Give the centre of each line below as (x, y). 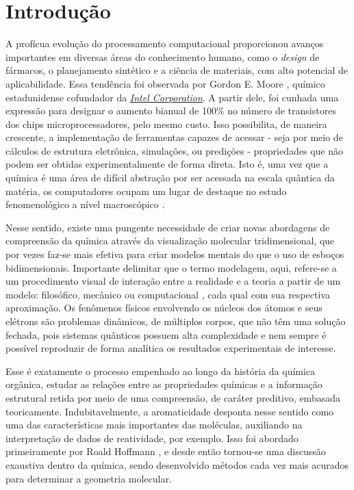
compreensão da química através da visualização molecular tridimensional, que (170, 241)
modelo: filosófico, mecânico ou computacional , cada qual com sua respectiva (168, 294)
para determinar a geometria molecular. (89, 478)
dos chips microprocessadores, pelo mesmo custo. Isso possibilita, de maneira (166, 124)
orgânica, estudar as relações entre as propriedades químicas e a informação (164, 384)
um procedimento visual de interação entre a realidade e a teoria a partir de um (173, 281)
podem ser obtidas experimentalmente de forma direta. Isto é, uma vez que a (167, 164)
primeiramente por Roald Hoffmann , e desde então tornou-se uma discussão (166, 451)
